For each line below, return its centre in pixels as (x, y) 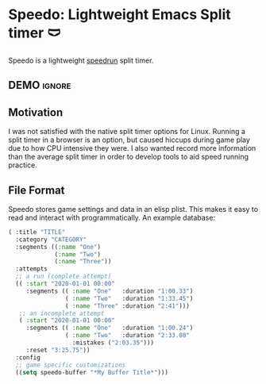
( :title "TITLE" (37, 232)
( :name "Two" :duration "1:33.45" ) (129, 298)
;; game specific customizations (71, 365)
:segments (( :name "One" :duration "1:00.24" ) (110, 328)
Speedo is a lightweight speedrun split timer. (81, 60)
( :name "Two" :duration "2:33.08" (127, 336)
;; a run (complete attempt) (64, 276)
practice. (23, 165)
